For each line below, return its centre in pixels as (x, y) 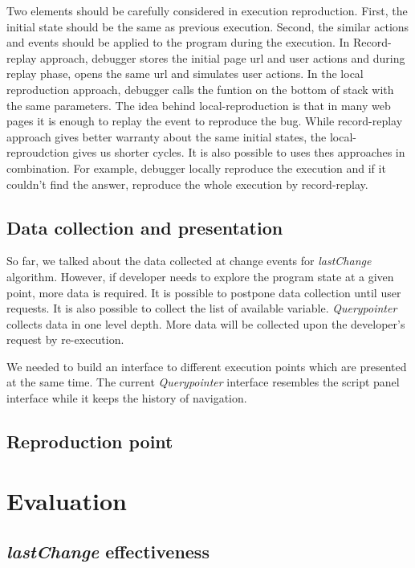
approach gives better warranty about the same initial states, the (167, 136)
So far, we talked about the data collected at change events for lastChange (189, 261)
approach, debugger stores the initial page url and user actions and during (223, 57)
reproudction (38, 152)
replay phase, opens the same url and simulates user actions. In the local (185, 74)
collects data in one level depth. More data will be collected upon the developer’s (206, 323)
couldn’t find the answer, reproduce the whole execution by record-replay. (187, 184)
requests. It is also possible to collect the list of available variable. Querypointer (202, 308)
